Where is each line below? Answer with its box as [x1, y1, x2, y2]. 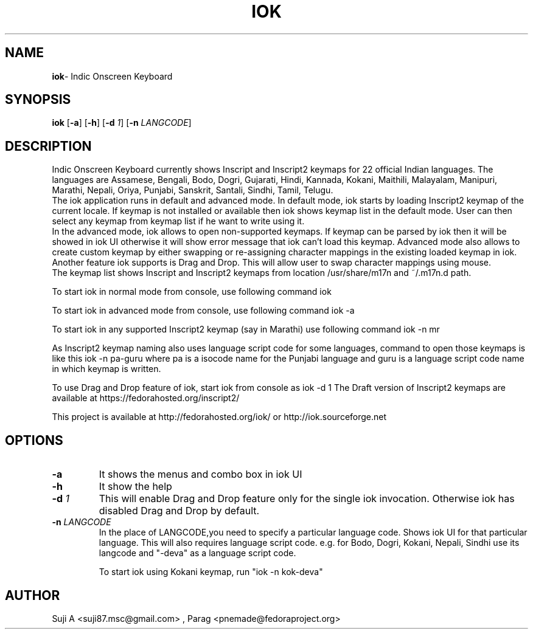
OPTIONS [5, 432, 63, 448]
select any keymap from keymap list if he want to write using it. [52, 216, 305, 227]
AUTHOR [5, 587, 60, 603]
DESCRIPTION [5, 138, 92, 154]
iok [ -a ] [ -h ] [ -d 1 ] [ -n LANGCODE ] [52, 117, 192, 128]
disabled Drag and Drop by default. [99, 505, 260, 517]
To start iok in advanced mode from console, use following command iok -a [52, 305, 355, 316]
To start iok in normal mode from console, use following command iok [52, 286, 332, 297]
